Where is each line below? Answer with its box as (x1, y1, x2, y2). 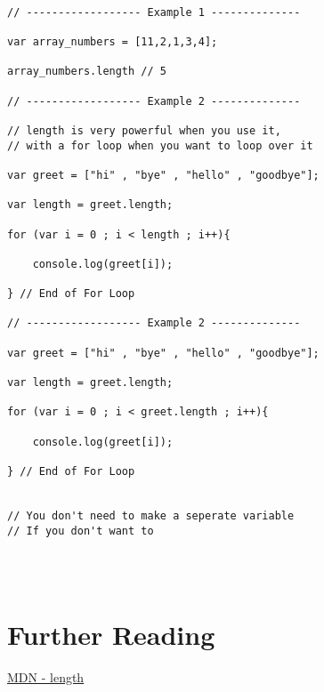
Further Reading (7, 616, 215, 653)
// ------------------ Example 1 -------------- (7, 5, 301, 19)
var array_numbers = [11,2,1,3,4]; (7, 35, 218, 48)
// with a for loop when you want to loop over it (7, 139, 313, 152)
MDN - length (7, 668, 85, 687)
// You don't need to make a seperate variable (7, 509, 295, 522)
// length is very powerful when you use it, (7, 124, 281, 137)
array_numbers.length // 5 (7, 65, 166, 78)
